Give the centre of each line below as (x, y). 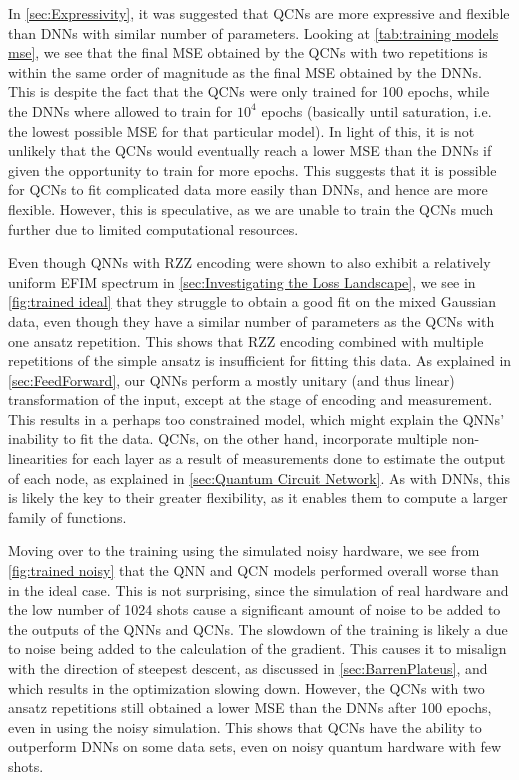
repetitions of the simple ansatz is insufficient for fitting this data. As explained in (260, 360)
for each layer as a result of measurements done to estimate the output (288, 458)
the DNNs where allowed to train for (120, 110)
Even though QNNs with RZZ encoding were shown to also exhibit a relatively (249, 262)
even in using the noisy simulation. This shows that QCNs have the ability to (245, 726)
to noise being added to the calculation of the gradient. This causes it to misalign (257, 648)
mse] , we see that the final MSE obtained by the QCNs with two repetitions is (248, 52)
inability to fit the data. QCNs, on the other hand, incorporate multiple (228, 438)
